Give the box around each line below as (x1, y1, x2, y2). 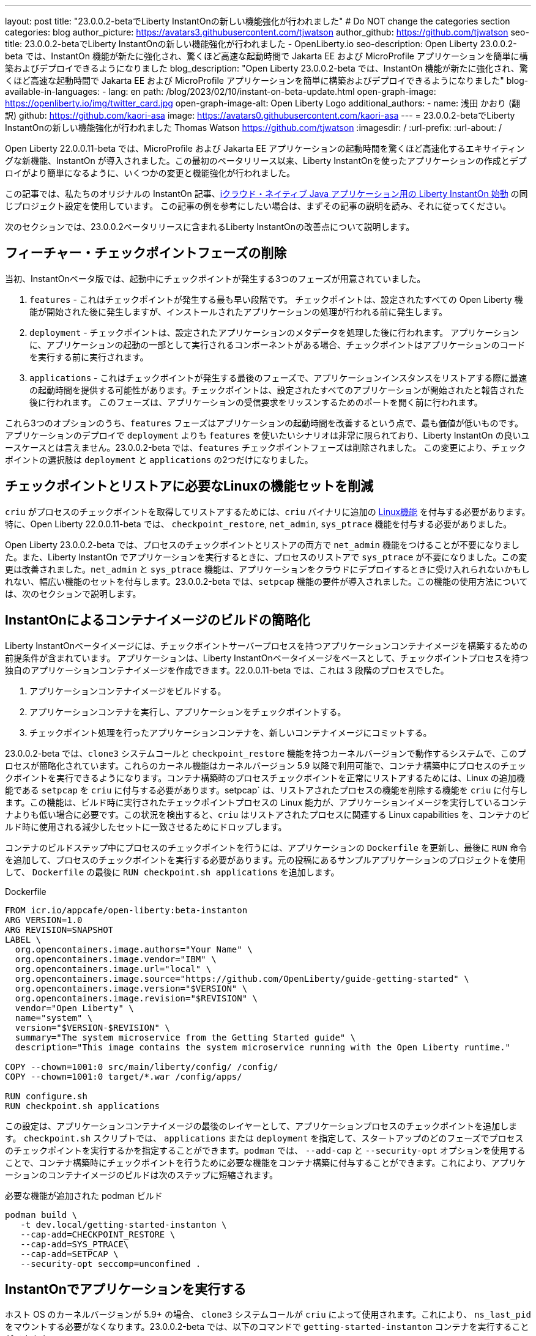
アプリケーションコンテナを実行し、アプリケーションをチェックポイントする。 (29, 706, 346, 717)
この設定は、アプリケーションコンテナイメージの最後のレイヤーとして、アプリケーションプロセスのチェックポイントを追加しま (5, 1120, 518, 1131)
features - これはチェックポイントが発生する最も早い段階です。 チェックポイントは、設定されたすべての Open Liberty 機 (29, 294, 523, 305)
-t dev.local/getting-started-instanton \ (20, 1219, 227, 1230)
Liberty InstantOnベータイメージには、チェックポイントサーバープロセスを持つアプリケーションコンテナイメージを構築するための (5, 640, 528, 651)
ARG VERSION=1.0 (5, 915, 83, 925)
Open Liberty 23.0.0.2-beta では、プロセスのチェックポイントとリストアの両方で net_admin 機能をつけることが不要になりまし (5, 539, 519, 550)
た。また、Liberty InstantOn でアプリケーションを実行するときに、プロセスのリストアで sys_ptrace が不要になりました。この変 (5, 551, 527, 562)
